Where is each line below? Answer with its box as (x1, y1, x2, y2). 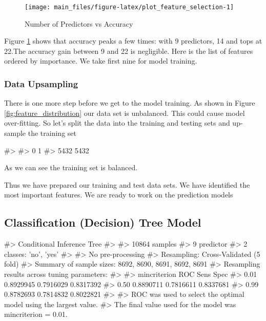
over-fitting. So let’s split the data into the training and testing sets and (4, 117, 230, 128)
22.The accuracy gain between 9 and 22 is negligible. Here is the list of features (4, 45, 253, 56)
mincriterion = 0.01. (4, 309, 68, 319)
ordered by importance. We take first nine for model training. (4, 55, 197, 66)
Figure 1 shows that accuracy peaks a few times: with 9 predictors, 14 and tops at (4, 35, 262, 46)
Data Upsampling (4, 77, 78, 90)
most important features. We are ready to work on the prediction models (4, 189, 233, 200)
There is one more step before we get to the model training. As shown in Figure (4, 97, 255, 108)
